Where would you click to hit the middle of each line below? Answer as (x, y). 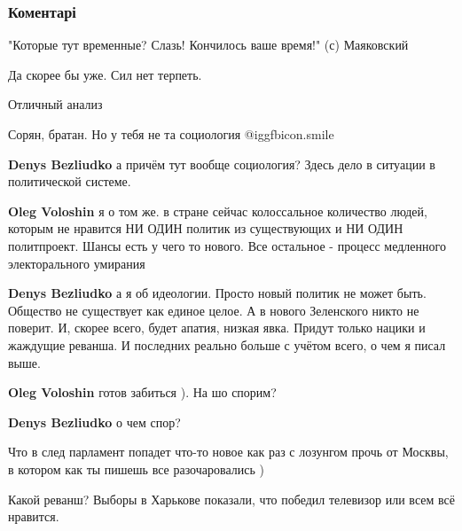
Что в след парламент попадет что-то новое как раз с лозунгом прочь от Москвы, (228, 452)
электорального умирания (77, 263)
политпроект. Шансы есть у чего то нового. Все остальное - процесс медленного (227, 245)
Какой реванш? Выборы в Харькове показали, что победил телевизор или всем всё (231, 499)
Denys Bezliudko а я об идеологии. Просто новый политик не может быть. (217, 293)
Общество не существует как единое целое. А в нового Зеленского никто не (214, 310)
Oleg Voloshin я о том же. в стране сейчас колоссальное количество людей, (218, 211)
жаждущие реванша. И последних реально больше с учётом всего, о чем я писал (227, 344)
